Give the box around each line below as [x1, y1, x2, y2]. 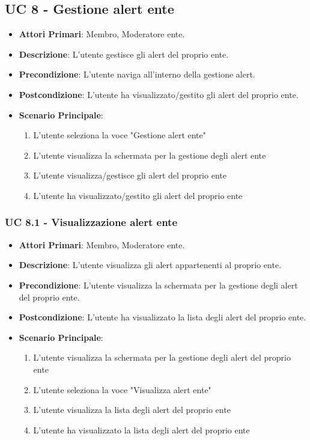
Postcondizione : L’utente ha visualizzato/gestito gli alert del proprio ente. [19, 88, 299, 100]
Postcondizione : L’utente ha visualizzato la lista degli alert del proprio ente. [19, 311, 306, 323]
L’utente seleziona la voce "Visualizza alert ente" [33, 383, 211, 396]
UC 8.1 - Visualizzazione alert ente [5, 215, 178, 230]
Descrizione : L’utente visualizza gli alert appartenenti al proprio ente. [19, 258, 282, 271]
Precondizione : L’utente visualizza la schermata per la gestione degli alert [19, 278, 298, 291]
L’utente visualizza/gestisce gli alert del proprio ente [33, 169, 226, 182]
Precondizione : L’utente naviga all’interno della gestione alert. [19, 68, 255, 81]
